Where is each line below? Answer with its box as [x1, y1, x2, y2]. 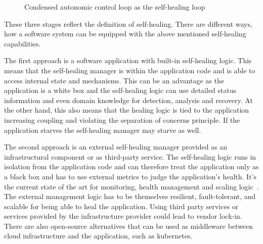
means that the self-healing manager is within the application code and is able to [4, 65, 255, 75]
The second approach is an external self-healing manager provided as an [4, 141, 228, 152]
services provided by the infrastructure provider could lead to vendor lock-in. [4, 211, 242, 221]
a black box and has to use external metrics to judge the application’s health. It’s [4, 171, 257, 181]
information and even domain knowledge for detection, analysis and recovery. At [4, 94, 253, 105]
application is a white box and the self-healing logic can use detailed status [4, 85, 237, 95]
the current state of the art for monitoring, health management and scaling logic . [4, 181, 259, 191]
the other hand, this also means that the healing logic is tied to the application [4, 105, 249, 115]
